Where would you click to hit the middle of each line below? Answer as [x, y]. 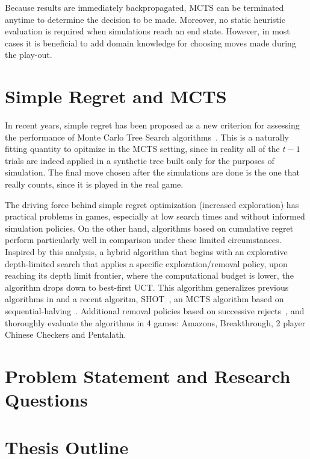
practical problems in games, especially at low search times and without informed [155, 216]
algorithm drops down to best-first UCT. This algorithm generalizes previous [147, 287]
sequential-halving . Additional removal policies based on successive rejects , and [155, 311]
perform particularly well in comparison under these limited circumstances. [143, 240]
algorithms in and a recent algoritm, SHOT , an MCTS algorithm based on [144, 299]
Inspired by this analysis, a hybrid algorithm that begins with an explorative [146, 252]
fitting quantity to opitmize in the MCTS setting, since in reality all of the [142, 149]
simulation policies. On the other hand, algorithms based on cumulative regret [149, 228]
